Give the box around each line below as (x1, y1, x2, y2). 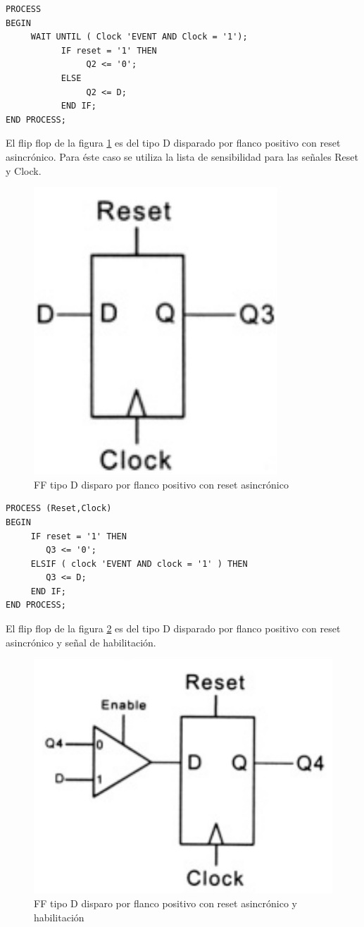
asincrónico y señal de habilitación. (6, 634, 156, 649)
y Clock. (6, 163, 42, 178)
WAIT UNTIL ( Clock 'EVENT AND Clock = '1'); (30, 32, 248, 42)
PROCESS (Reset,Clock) (6, 503, 112, 514)
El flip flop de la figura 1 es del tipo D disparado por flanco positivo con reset (6, 135, 341, 150)
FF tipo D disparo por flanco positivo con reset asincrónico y (34, 896, 298, 911)
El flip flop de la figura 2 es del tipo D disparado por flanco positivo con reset (6, 621, 341, 636)
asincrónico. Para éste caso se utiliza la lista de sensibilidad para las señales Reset (6, 149, 359, 164)
